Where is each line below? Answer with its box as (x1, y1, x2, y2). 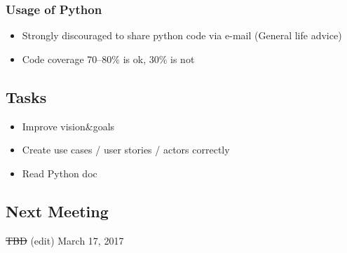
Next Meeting (6, 200, 109, 221)
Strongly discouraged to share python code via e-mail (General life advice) (22, 28, 342, 43)
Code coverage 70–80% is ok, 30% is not (22, 51, 195, 66)
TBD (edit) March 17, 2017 (6, 233, 124, 247)
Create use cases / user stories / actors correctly (22, 142, 230, 157)
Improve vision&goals (22, 118, 115, 133)
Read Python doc (22, 165, 97, 180)
